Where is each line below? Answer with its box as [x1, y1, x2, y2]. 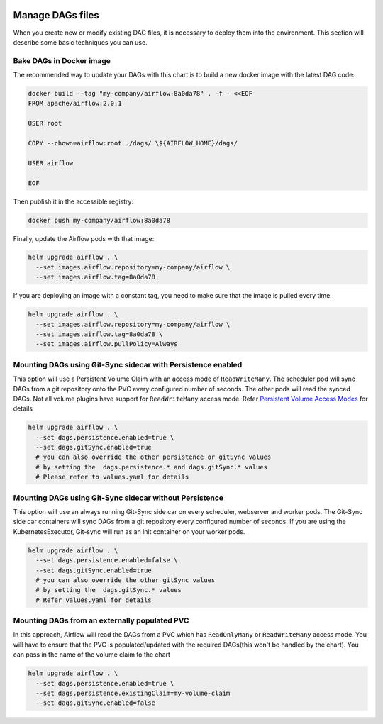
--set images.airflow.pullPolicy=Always [35, 340, 178, 348]
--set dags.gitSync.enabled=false [35, 699, 156, 707]
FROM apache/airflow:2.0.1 [28, 99, 122, 108]
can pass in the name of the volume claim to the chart [13, 650, 170, 659]
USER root [28, 119, 62, 128]
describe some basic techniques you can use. [13, 38, 148, 46]
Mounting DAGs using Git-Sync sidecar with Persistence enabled [13, 360, 243, 369]
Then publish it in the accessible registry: [13, 197, 134, 206]
